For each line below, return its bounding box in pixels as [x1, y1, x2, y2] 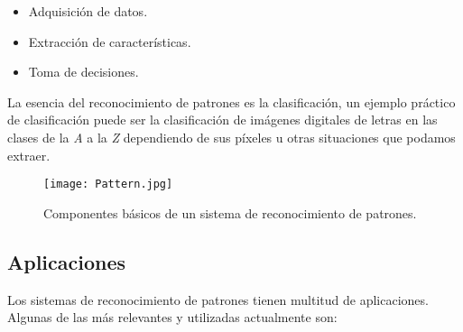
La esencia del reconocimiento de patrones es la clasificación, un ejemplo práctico [7, 92, 456, 111]
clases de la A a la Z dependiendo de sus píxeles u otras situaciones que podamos [7, 127, 456, 146]
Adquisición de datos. [28, 2, 148, 20]
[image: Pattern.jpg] [43, 178, 173, 191]
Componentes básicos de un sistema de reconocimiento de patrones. [43, 203, 417, 222]
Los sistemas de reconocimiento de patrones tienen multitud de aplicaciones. [7, 290, 429, 309]
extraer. [7, 145, 51, 164]
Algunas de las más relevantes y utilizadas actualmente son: [7, 308, 338, 327]
